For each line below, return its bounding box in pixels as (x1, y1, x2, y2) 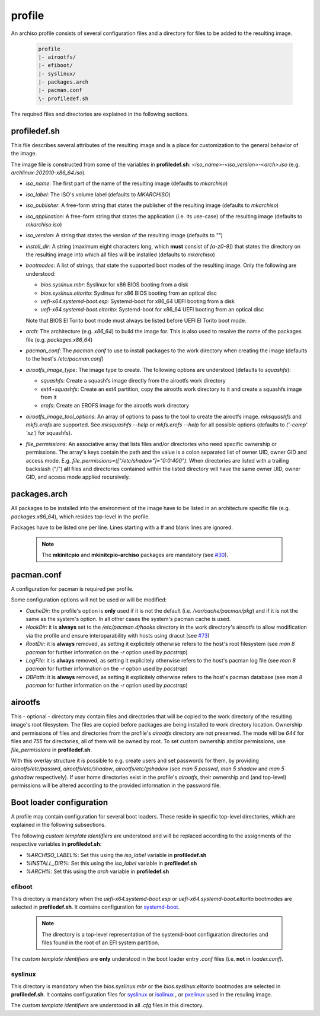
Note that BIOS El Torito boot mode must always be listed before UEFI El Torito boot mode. (25, 317, 247, 324)
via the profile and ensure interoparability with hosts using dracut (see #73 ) (25, 632, 210, 639)
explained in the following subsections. (11, 821, 106, 829)
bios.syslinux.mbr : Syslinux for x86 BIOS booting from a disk (40, 281, 189, 288)
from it (40, 393, 57, 400)
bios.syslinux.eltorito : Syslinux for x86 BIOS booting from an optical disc (40, 289, 217, 297)
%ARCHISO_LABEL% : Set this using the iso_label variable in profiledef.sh (25, 851, 207, 858)
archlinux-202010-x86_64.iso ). (11, 169, 86, 176)
